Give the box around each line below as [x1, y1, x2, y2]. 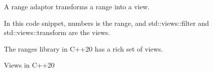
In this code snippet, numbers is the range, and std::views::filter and [4, 18, 209, 28]
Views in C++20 [4, 60, 55, 70]
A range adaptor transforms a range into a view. [4, 1, 150, 11]
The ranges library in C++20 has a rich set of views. [4, 43, 163, 54]
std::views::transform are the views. [4, 27, 110, 37]
